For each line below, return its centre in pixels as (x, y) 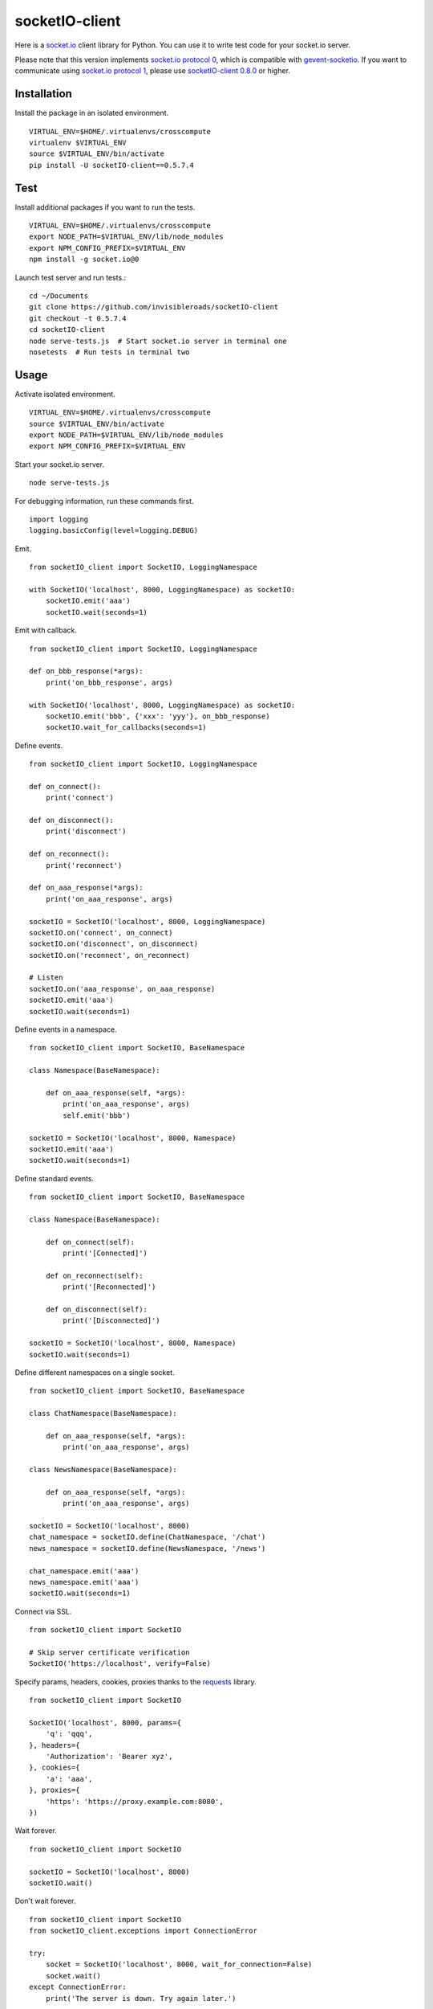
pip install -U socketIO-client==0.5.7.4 (111, 165)
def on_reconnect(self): (94, 1275)
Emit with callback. (46, 630)
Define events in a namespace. (66, 1029)
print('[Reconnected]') (109, 1287)
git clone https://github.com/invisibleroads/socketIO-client (154, 307)
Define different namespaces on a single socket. (95, 1372)
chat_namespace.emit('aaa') (84, 1571)
